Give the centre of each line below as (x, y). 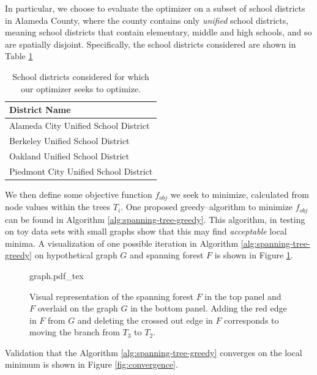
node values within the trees (58, 207)
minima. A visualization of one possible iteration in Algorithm (122, 243)
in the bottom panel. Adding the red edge (209, 308)
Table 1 (19, 56)
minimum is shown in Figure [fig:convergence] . (91, 364)
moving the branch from (75, 332)
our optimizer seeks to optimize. (81, 88)
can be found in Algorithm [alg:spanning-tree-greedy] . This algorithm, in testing (155, 219)
